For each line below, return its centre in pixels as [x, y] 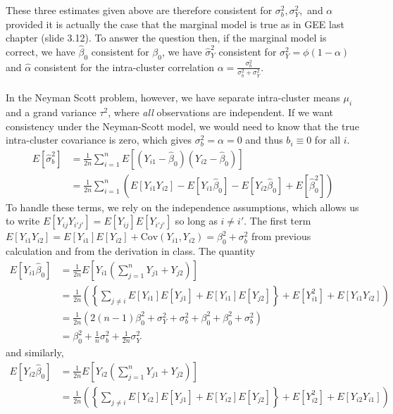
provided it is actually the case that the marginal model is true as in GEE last [175, 24]
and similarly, [35, 352]
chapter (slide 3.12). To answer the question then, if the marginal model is [166, 38]
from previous [281, 236]
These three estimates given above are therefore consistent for [139, 10]
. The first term [277, 221]
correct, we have [40, 51]
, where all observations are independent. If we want [221, 112]
